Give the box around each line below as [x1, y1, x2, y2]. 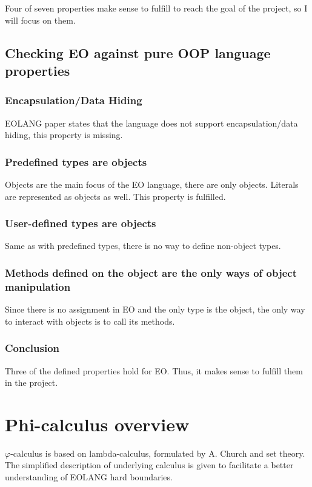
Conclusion [5, 340, 59, 356]
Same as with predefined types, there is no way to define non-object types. [5, 239, 281, 252]
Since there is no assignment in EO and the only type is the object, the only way [5, 303, 305, 316]
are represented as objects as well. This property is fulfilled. [5, 190, 226, 202]
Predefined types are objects [5, 154, 147, 169]
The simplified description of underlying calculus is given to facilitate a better [5, 459, 294, 471]
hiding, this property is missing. [5, 128, 123, 141]
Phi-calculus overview [5, 411, 190, 436]
